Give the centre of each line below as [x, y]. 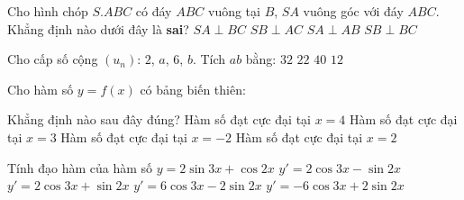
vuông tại [234, 11]
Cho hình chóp [48, 11]
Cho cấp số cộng [53, 59]
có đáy [154, 11]
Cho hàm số [41, 89]
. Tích [209, 59]
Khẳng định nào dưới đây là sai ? [98, 28]
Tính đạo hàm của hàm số [80, 167]
